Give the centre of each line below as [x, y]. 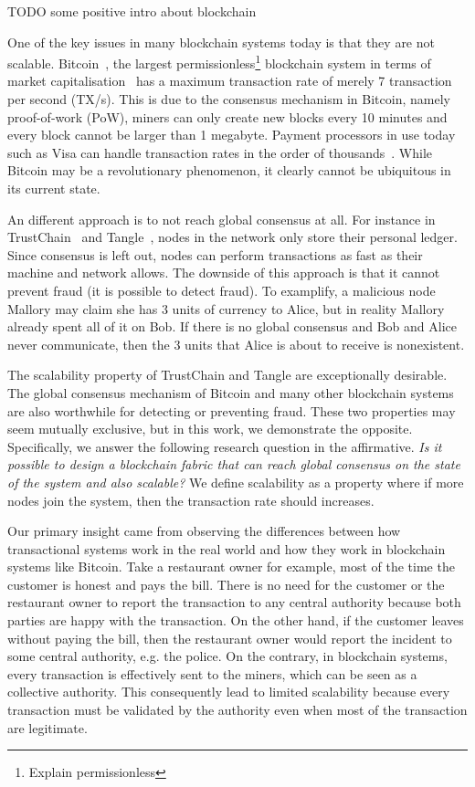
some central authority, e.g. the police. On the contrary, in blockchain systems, [227, 656]
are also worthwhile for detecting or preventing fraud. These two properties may [232, 410]
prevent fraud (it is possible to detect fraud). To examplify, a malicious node [222, 290]
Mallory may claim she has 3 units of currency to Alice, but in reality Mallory [226, 308]
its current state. [54, 188]
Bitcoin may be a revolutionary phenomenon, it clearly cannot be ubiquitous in [229, 170]
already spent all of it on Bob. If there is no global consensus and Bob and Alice [232, 326]
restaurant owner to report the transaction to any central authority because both [234, 602]
